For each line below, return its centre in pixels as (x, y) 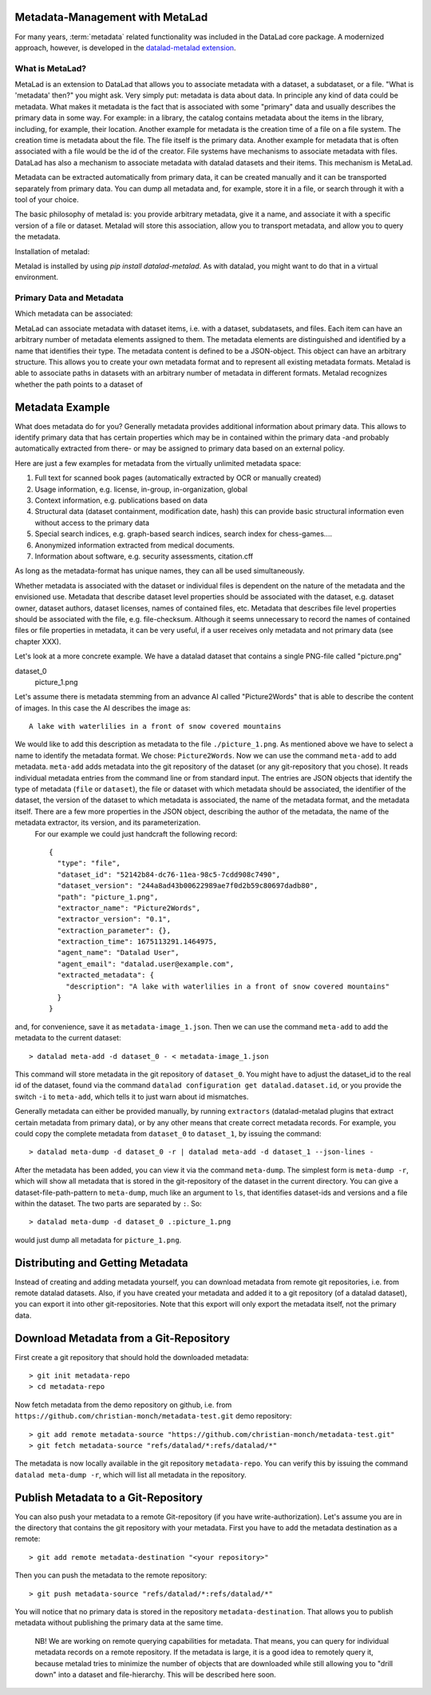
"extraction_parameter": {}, (114, 930)
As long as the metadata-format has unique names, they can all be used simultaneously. (160, 571)
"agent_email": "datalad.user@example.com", (146, 964)
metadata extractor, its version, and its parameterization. (108, 822)
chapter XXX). (38, 641)
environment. (37, 277)
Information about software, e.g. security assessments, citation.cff (144, 556)
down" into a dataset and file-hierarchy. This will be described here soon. (156, 1675)
